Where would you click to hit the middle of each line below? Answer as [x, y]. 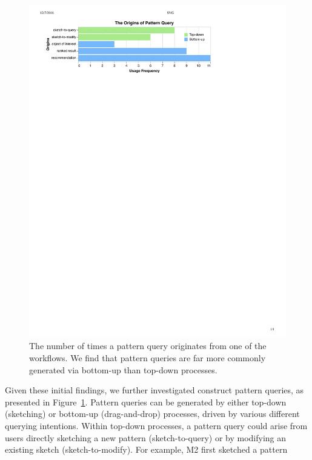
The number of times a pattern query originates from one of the [148, 346]
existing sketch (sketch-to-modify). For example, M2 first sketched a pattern [146, 449]
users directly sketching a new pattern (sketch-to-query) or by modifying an [146, 437]
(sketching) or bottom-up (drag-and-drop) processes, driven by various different [152, 414]
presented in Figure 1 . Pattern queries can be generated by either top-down [146, 402]
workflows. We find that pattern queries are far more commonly [148, 358]
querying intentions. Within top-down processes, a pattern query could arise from [156, 426]
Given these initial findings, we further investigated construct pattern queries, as [154, 390]
